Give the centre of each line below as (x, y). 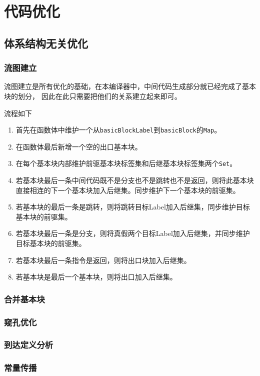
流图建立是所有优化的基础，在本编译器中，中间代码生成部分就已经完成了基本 (130, 86)
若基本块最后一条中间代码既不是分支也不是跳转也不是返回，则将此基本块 (135, 180)
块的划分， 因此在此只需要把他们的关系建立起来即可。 (93, 96)
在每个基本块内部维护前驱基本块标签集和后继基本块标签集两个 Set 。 (126, 163)
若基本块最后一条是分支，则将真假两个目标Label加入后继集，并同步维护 (133, 233)
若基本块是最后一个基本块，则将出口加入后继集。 (96, 277)
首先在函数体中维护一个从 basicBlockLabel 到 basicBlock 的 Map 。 (118, 130)
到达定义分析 (29, 345)
